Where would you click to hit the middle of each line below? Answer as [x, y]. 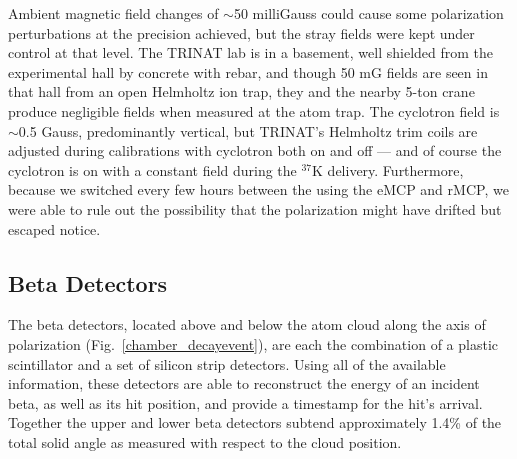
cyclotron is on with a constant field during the [152, 169]
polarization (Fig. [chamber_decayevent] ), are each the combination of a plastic [253, 343]
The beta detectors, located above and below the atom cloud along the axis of [247, 324]
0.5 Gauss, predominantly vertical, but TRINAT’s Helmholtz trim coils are [248, 130]
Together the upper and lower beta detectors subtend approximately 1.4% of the [255, 422]
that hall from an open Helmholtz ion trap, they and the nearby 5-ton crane [241, 91]
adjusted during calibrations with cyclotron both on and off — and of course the [255, 150]
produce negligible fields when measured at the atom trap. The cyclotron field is [254, 110]
